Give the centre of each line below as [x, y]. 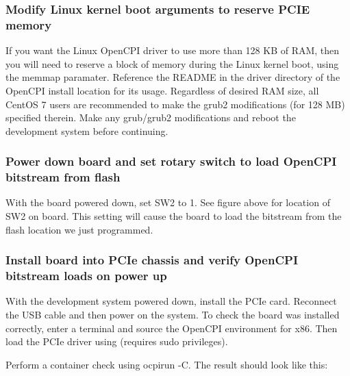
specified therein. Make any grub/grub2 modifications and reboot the [151, 117]
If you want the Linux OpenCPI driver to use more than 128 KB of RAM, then [173, 50]
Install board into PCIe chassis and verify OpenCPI [152, 260]
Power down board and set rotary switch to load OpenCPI [171, 161]
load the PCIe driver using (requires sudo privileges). [117, 341]
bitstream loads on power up [86, 276]
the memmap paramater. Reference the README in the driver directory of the [173, 77]
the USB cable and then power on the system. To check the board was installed [173, 314]
